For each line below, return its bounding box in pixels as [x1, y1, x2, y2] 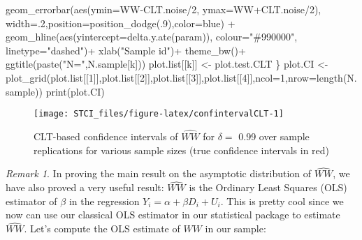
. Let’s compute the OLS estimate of [24, 221, 180, 236]
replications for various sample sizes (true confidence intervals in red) [34, 142, 330, 157]
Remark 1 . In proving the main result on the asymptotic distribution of [6, 166, 312, 181]
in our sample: [205, 221, 266, 236]
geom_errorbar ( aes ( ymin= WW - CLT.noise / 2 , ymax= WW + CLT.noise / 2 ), [6, 2, 321, 16]
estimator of [6, 193, 57, 208]
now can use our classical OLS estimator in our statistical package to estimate [6, 207, 340, 222]
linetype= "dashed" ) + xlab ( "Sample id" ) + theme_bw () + [6, 43, 246, 57]
